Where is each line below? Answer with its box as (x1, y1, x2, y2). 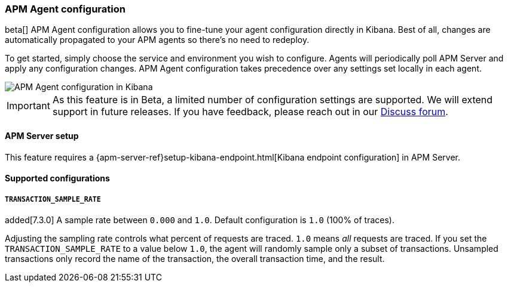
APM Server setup (5, 130, 79, 141)
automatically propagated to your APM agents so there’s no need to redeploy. (5, 35, 310, 45)
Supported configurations (5, 173, 110, 184)
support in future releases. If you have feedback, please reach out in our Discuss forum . (52, 106, 448, 118)
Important (7, 100, 50, 112)
